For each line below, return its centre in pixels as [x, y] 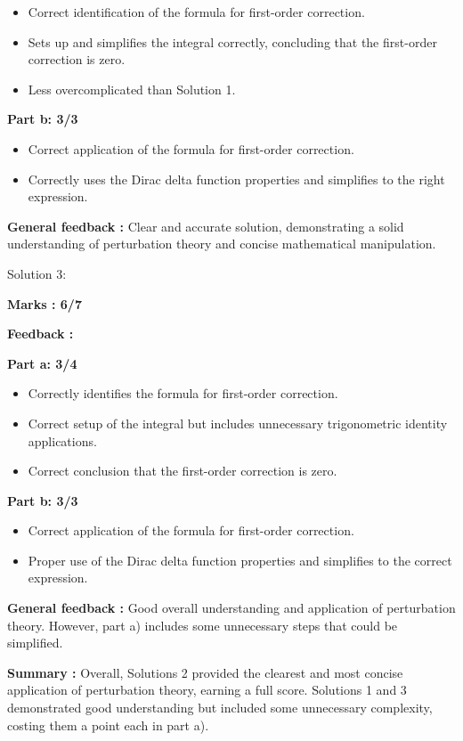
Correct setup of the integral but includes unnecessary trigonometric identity [238, 423]
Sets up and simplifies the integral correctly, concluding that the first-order [232, 41]
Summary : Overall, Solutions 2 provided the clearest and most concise [205, 672]
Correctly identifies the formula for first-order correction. [183, 393]
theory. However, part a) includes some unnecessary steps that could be [203, 625]
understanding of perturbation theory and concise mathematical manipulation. [222, 244]
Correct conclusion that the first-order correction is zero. [183, 471]
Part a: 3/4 [42, 363]
